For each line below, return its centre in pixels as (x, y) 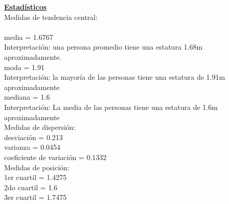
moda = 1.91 (24, 67)
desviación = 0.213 (33, 137)
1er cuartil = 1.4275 (36, 177)
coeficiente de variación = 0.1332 (55, 157)
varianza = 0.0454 (32, 147)
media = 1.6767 (29, 37)
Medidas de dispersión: (40, 127)
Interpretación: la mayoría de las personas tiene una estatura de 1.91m (115, 77)
